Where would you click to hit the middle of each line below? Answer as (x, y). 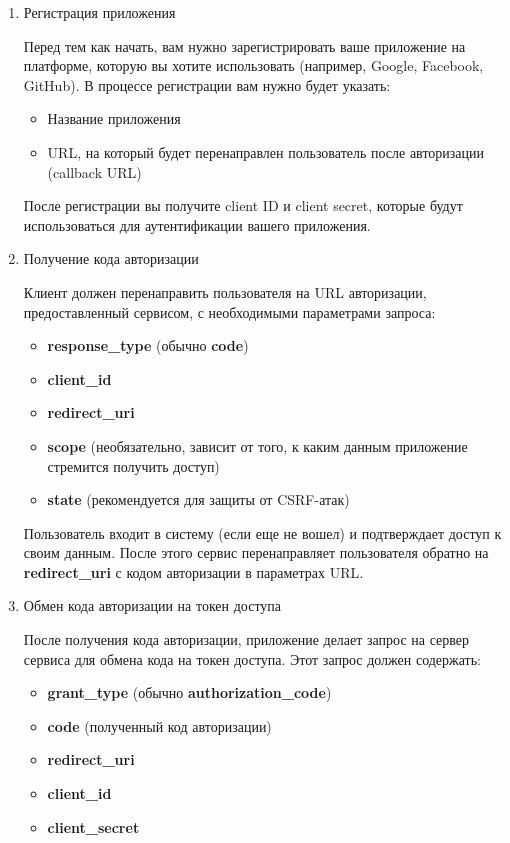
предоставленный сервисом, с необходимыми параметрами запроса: (229, 311)
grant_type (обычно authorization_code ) (189, 692)
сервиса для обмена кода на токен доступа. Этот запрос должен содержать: (252, 658)
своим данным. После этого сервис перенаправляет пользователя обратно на (256, 552)
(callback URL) (94, 171)
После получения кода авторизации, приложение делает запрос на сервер (246, 639)
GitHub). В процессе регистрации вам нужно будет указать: (207, 84)
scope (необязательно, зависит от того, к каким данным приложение (257, 445)
